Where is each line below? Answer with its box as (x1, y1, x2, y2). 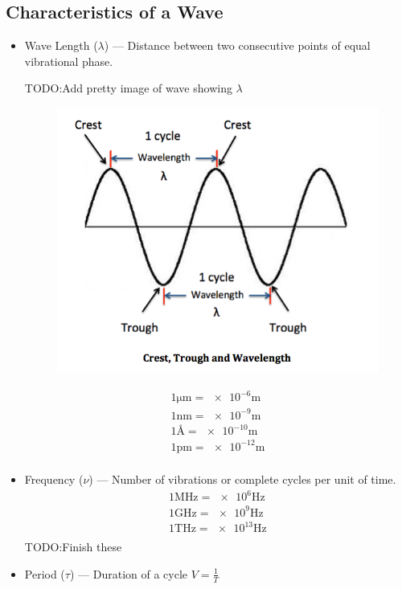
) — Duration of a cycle (69, 565, 188, 582)
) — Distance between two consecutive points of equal (104, 37, 371, 54)
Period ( (24, 565, 65, 582)
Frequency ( (24, 470, 84, 487)
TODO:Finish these (24, 538, 122, 555)
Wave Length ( (24, 37, 98, 54)
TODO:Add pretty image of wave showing (24, 80, 232, 96)
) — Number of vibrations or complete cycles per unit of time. (88, 470, 396, 487)
